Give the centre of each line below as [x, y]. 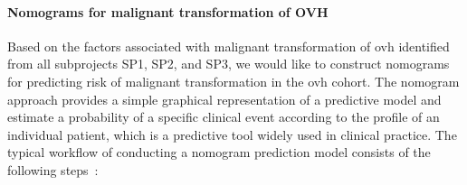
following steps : [53, 169]
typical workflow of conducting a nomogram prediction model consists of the [219, 152]
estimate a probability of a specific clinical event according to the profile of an [224, 117]
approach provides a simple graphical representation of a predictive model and [224, 99]
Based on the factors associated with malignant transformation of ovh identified [229, 46]
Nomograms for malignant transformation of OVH [168, 11]
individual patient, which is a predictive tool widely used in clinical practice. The [232, 134]
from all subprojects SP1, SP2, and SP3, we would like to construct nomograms [229, 64]
